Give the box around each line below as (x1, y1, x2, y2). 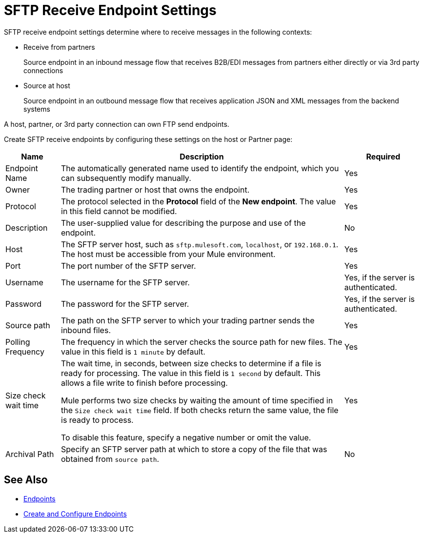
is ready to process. (61, 415, 134, 425)
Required (366, 151, 401, 161)
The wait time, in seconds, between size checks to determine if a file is (61, 358, 322, 368)
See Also (4, 474, 48, 486)
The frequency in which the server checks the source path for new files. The (61, 337, 342, 347)
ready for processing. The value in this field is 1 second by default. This (61, 368, 321, 378)
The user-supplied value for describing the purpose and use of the (61, 218, 306, 228)
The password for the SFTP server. (61, 298, 189, 309)
